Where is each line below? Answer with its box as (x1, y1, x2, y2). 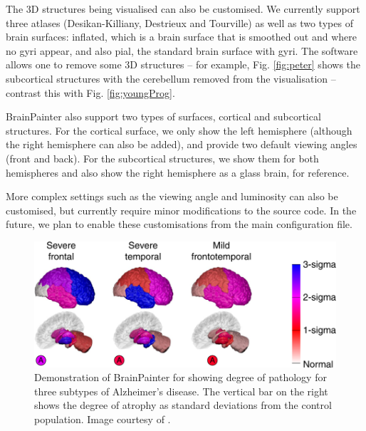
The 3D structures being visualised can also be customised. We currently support (6, 1, 360, 16)
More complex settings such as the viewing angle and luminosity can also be (6, 189, 338, 204)
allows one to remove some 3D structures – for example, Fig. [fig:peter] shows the (6, 57, 361, 72)
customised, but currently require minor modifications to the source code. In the (6, 202, 357, 217)
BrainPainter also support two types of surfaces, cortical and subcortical (6, 109, 321, 124)
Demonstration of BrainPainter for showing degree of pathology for (34, 370, 327, 385)
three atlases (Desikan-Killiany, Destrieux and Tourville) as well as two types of (6, 15, 353, 30)
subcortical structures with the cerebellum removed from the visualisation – (6, 71, 336, 85)
